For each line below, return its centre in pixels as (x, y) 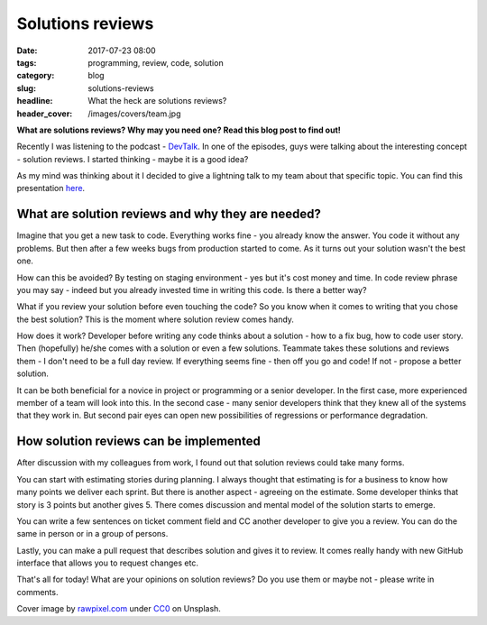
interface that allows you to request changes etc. (107, 563)
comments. (37, 592)
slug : (26, 88)
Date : (27, 51)
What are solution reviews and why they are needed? (169, 214)
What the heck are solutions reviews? (157, 101)
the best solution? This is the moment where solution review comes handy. (156, 319)
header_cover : (45, 114)
